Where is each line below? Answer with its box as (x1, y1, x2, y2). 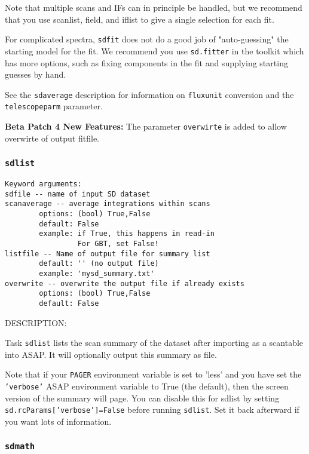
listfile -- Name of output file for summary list (5, 249, 210, 258)
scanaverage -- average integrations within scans (5, 200, 210, 208)
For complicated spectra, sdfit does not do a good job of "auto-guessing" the (5, 33, 289, 45)
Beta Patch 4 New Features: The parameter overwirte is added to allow (5, 120, 287, 132)
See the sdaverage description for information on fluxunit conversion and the (5, 88, 294, 100)
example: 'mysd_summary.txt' (39, 269, 155, 278)
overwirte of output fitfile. (5, 131, 99, 144)
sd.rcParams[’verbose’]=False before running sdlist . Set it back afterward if (5, 403, 299, 416)
